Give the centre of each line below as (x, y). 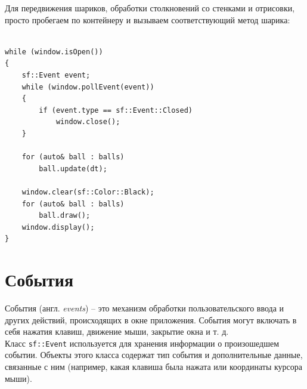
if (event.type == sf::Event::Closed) (116, 110)
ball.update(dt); (73, 169)
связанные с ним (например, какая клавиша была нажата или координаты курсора (154, 367)
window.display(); (58, 227)
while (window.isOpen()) (54, 52)
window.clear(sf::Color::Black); (88, 192)
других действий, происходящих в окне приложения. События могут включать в (151, 319)
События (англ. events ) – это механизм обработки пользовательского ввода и (145, 308)
